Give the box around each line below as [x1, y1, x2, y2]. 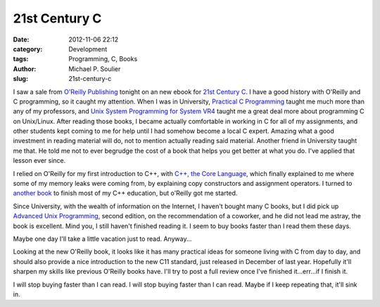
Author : [13, 64, 37, 73]
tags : [13, 55, 29, 63]
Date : [13, 35, 30, 44]
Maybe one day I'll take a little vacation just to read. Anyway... [13, 234, 192, 243]
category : [13, 44, 43, 53]
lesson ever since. [13, 156, 66, 165]
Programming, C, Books [68, 55, 138, 63]
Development [68, 44, 108, 53]
